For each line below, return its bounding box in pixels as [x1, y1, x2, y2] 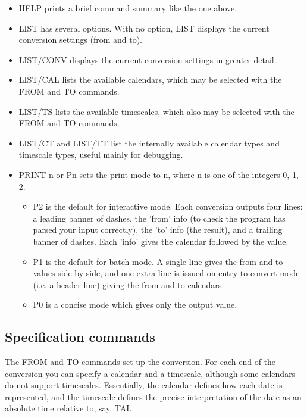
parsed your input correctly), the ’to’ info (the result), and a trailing [33, 223, 283, 236]
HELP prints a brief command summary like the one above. [18, 2, 237, 14]
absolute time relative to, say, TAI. [5, 402, 132, 414]
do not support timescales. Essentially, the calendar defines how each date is [5, 379, 283, 391]
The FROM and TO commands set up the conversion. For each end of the [5, 355, 276, 368]
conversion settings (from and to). [18, 33, 142, 46]
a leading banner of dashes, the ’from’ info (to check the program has [33, 211, 286, 224]
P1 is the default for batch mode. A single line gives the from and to [33, 255, 283, 267]
